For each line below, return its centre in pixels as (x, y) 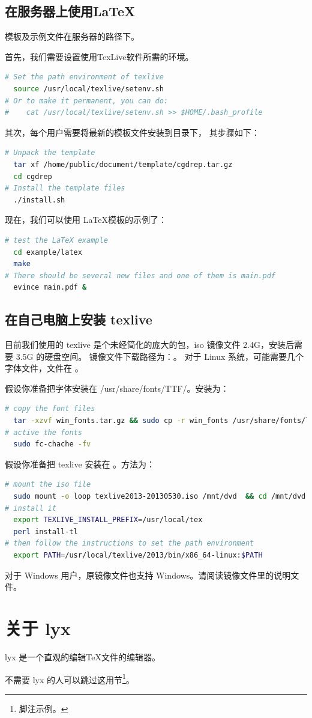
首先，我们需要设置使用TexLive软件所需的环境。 (99, 56)
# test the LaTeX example (56, 240)
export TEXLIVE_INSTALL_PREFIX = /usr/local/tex (108, 520)
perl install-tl (46, 531)
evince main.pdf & (50, 288)
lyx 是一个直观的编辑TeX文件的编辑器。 (82, 656)
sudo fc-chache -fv (52, 444)
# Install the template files (65, 188)
